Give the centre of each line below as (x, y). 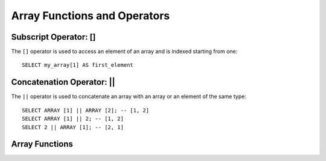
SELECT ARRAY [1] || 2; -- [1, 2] (73, 119)
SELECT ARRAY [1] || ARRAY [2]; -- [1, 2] (86, 110)
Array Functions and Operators (91, 16)
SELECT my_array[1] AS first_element (78, 65)
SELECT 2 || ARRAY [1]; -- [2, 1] (73, 127)
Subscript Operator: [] (53, 37)
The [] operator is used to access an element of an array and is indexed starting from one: (124, 52)
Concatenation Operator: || (63, 82)
